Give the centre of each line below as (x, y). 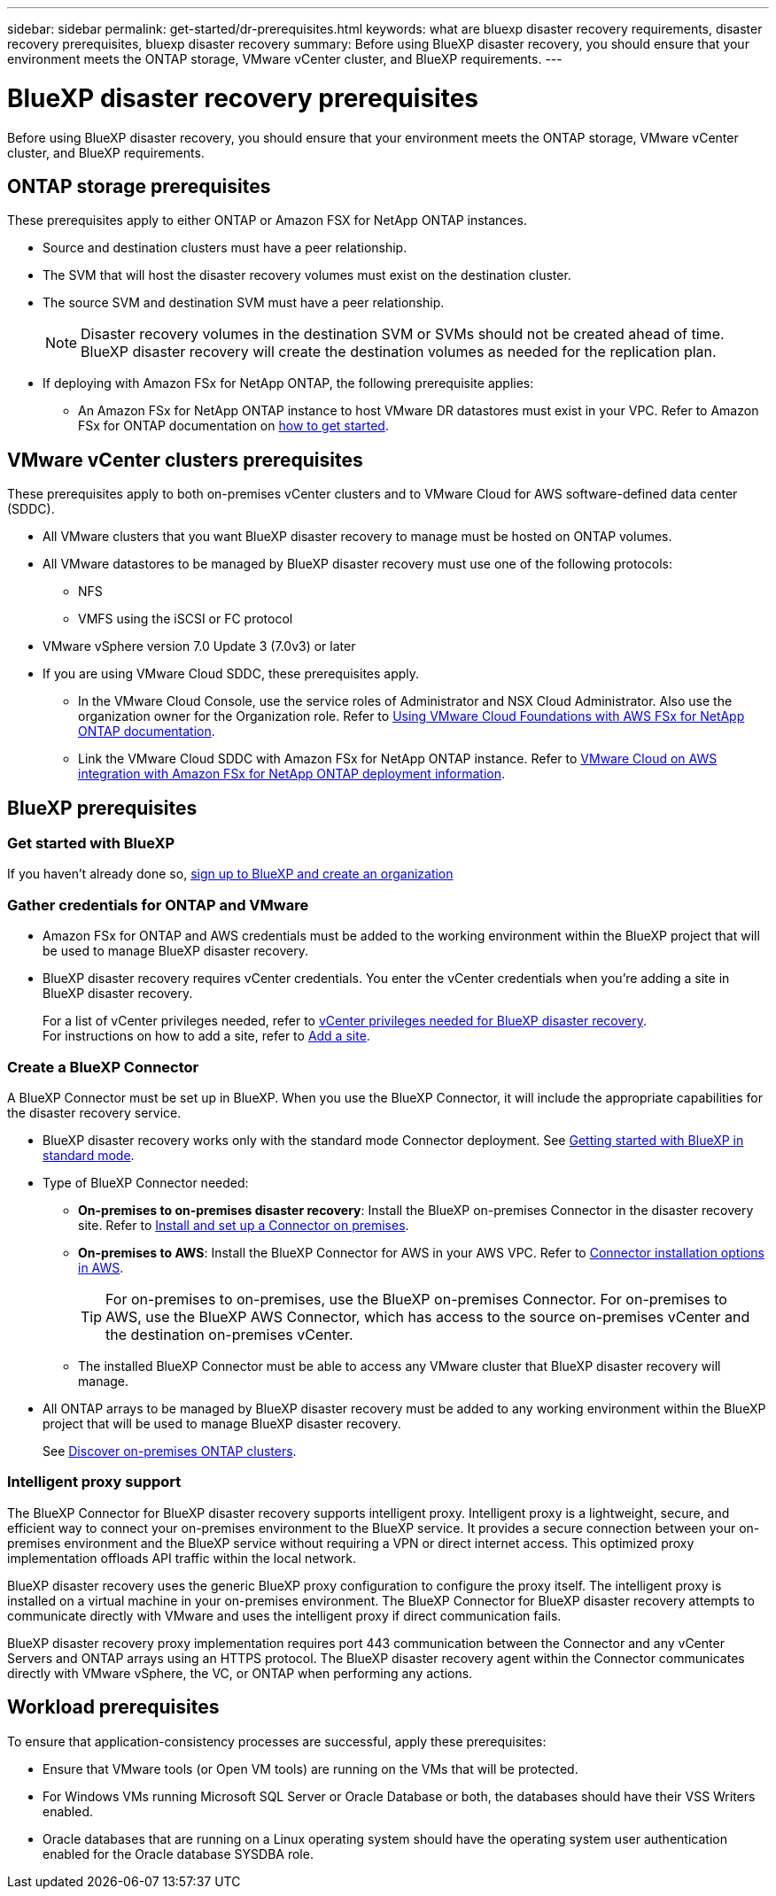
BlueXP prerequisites (102, 808)
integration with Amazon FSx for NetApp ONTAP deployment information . (292, 774)
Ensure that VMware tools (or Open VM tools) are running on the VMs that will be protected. (310, 1768)
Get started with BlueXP (91, 844)
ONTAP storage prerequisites (139, 186)
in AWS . (101, 1267)
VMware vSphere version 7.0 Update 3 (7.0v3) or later (199, 646)
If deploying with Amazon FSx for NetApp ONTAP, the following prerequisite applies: (288, 383)
